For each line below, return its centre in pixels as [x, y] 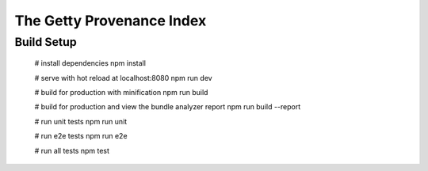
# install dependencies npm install [90, 63]
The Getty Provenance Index [111, 21]
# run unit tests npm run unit [81, 121]
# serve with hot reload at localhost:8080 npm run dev [124, 78]
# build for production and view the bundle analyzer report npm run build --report [168, 107]
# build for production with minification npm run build [121, 92]
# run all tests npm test [72, 150]
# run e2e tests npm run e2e [81, 136]
